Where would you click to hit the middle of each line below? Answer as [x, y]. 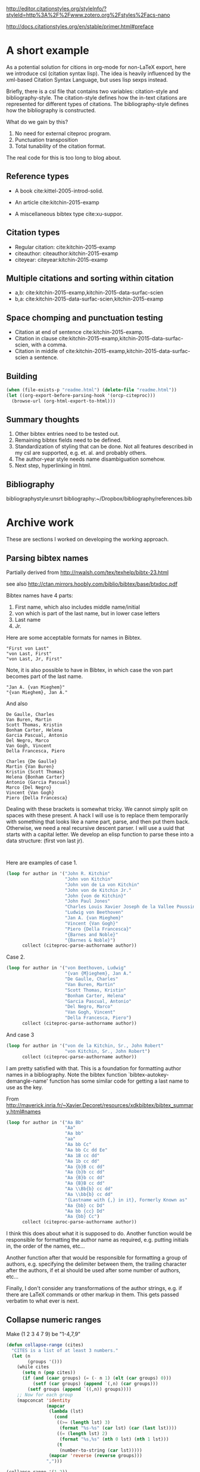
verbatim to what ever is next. [43, 1301]
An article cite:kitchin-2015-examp [57, 202]
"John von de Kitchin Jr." [98, 890]
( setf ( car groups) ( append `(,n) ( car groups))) [96, 1384]
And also [17, 704]
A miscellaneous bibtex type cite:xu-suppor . [69, 213]
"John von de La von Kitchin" [102, 885]
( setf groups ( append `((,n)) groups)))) [80, 1389]
